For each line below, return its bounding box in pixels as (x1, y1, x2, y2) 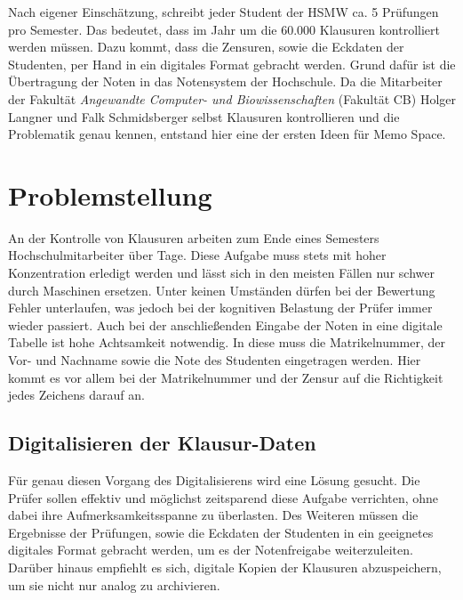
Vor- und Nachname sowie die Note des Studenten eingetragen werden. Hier (8, 351, 421, 369)
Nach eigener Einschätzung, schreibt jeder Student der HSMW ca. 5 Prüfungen (8, 3, 439, 20)
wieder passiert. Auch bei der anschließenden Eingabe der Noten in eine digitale (8, 315, 443, 334)
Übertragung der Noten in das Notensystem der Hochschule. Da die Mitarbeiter (8, 72, 443, 91)
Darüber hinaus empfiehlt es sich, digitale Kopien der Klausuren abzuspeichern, (8, 557, 442, 576)
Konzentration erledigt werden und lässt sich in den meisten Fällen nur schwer (8, 264, 435, 282)
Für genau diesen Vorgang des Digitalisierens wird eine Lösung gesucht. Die (8, 471, 420, 490)
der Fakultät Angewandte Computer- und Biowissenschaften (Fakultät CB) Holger (8, 89, 456, 108)
